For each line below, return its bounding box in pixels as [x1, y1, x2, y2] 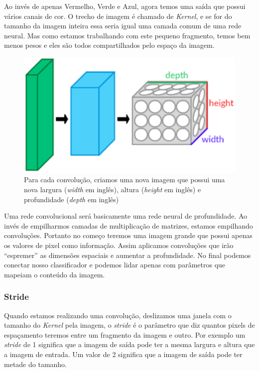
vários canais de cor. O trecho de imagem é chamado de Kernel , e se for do [4, 10, 232, 21]
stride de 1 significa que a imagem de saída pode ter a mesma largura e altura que [4, 339, 255, 350]
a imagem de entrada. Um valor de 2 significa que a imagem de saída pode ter [4, 349, 243, 359]
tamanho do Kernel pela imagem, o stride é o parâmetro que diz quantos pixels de [4, 320, 255, 330]
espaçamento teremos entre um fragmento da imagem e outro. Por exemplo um [4, 329, 246, 340]
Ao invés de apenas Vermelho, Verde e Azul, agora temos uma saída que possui [4, 1, 246, 11]
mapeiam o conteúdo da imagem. [4, 269, 105, 279]
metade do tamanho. [4, 359, 67, 369]
